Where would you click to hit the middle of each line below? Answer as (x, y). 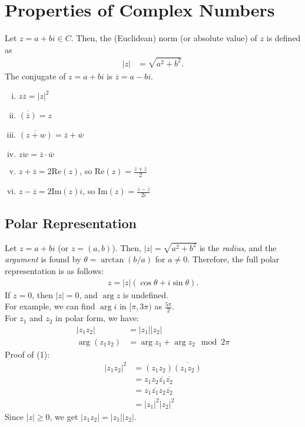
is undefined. (145, 294)
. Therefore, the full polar (233, 259)
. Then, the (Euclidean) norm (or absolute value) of (164, 38)
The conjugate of (35, 76)
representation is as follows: (54, 271)
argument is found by (43, 259)
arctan (112, 260)
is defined (284, 38)
